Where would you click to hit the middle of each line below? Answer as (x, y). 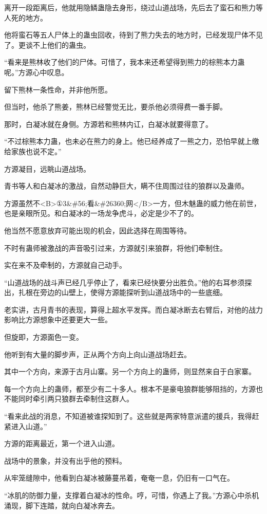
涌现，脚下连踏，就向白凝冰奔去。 (62, 505)
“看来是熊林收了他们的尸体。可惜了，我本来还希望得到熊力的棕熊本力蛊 (125, 62)
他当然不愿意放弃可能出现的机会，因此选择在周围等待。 (98, 230)
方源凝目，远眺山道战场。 (47, 168)
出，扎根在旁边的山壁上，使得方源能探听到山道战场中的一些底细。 (116, 292)
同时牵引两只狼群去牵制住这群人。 (76, 399)
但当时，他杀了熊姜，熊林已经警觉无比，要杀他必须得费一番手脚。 (116, 107)
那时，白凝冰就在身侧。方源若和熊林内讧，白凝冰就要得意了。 (108, 124)
